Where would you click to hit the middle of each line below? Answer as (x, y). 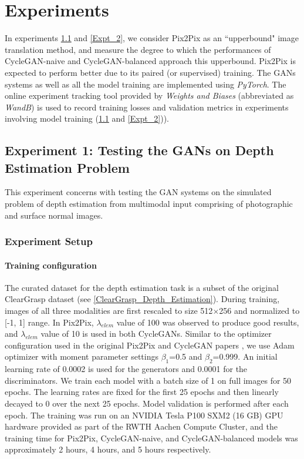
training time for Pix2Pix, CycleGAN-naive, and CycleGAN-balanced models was (151, 438)
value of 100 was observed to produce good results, (208, 322)
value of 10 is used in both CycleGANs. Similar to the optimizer (156, 334)
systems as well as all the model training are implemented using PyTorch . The (146, 84)
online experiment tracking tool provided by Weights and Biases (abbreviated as (149, 96)
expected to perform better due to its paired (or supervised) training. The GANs (150, 72)
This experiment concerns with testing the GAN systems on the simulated (138, 192)
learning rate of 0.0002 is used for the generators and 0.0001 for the (126, 369)
